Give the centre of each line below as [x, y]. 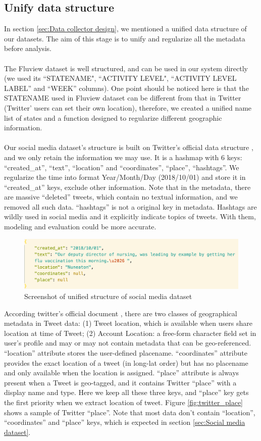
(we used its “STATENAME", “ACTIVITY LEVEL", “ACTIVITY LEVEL [120, 78]
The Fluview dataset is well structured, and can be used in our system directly [126, 68]
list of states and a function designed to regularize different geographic [113, 117]
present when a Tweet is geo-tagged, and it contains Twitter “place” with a [120, 382]
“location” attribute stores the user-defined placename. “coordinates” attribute [126, 353]
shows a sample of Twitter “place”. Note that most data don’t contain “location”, [130, 412]
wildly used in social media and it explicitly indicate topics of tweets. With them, [130, 216]
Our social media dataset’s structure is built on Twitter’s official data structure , [129, 147]
